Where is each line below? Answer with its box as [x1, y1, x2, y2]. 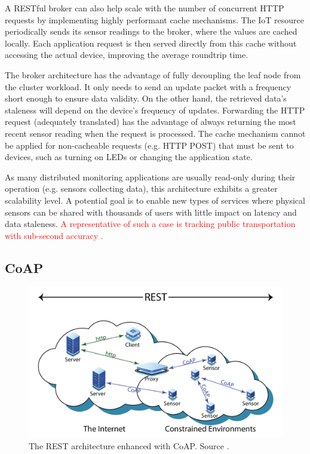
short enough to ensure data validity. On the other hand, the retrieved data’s [5, 92, 287, 105]
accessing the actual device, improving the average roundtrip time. [5, 48, 248, 61]
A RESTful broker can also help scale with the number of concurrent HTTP [5, 2, 284, 14]
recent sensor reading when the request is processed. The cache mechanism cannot [5, 127, 306, 139]
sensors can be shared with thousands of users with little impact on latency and [5, 205, 297, 218]
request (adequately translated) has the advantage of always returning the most [5, 115, 296, 128]
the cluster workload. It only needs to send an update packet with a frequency [5, 80, 291, 93]
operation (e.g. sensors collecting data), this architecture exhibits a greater [5, 182, 278, 195]
